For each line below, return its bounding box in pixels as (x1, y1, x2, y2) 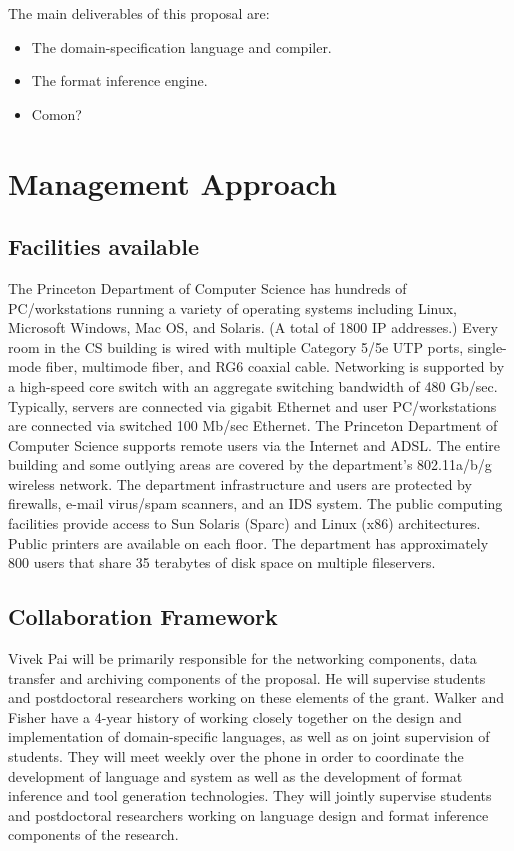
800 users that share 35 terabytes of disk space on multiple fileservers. (8, 552, 436, 573)
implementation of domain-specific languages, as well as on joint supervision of (8, 726, 490, 747)
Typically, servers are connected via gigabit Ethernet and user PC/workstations (8, 395, 497, 416)
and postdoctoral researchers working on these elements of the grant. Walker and (8, 687, 505, 708)
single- (467, 336, 507, 357)
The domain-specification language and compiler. (31, 36, 332, 57)
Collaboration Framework (8, 601, 278, 632)
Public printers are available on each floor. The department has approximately (8, 532, 489, 553)
